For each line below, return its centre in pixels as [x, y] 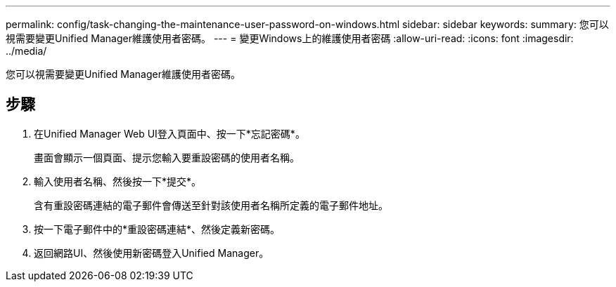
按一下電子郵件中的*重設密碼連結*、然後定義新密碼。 [157, 229]
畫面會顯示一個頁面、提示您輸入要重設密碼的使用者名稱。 [167, 157]
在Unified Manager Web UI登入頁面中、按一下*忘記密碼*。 [169, 133]
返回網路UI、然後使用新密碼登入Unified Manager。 [152, 253]
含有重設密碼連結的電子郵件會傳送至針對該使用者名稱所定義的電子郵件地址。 [211, 205]
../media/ [26, 51]
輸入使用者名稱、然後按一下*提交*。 [118, 181]
